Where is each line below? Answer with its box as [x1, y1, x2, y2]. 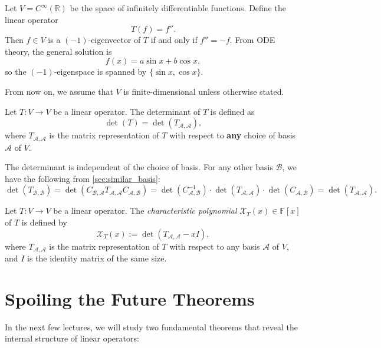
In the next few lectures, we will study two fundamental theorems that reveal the [5, 320, 298, 333]
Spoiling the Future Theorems [5, 286, 255, 310]
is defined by [21, 216, 67, 228]
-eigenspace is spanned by [54, 65, 147, 78]
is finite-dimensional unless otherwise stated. [123, 85, 284, 97]
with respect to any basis [169, 240, 260, 252]
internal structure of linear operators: [5, 332, 139, 344]
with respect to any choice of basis [169, 129, 296, 141]
